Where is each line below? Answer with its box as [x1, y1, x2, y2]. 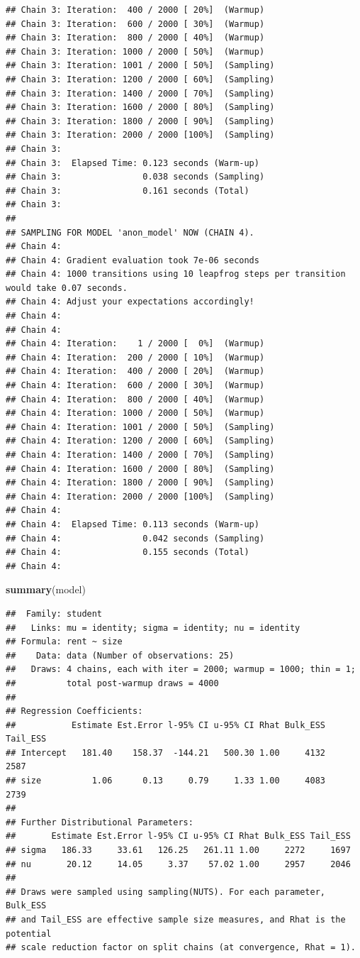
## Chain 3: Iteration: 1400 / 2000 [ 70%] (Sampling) [6, 88, 275, 99]
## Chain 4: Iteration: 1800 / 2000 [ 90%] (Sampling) [6, 478, 275, 488]
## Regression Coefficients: [6, 706, 143, 717]
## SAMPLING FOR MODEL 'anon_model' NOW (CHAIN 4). [6, 227, 254, 238]
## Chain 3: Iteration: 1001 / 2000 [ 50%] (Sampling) [6, 60, 275, 71]
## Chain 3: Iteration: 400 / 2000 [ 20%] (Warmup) [6, 5, 265, 15]
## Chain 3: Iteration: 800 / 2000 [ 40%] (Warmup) [6, 33, 265, 43]
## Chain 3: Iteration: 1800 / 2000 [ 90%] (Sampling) [6, 116, 275, 126]
